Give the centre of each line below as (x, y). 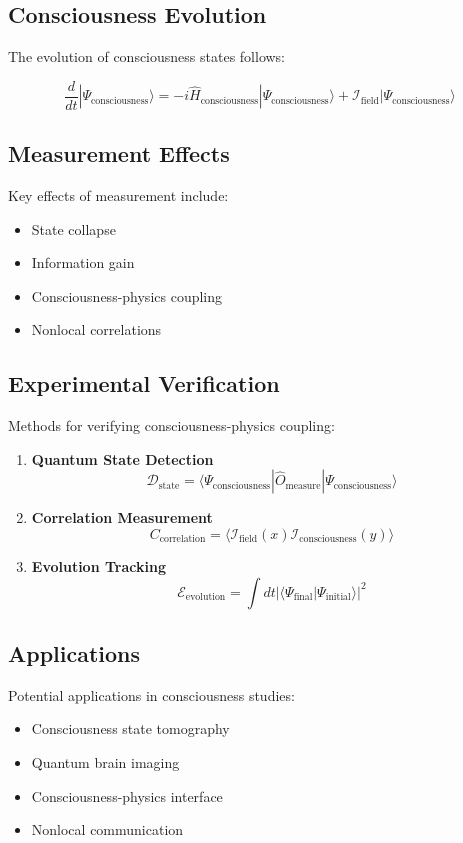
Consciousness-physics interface (127, 795)
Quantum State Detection (122, 458)
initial (338, 597)
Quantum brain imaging (105, 762)
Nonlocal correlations (96, 329)
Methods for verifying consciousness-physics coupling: (171, 425)
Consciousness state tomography (130, 728)
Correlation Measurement (122, 517)
